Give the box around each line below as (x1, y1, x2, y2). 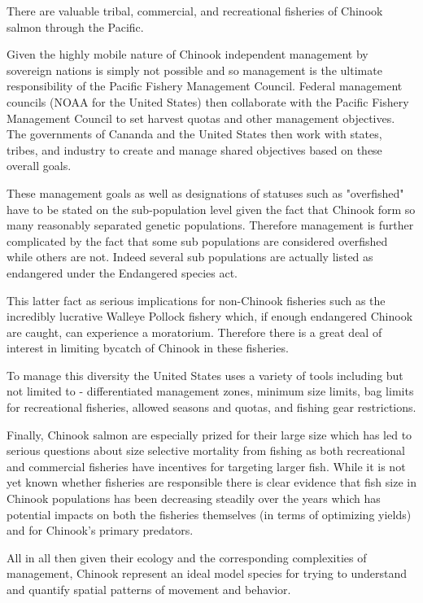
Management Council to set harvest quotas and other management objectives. (7, 109, 395, 126)
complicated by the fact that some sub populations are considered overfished (7, 232, 388, 249)
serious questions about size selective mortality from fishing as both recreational (7, 442, 406, 459)
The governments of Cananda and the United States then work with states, (7, 125, 382, 142)
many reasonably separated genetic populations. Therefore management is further (7, 216, 414, 234)
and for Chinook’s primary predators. (7, 522, 194, 539)
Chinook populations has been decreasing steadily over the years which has (7, 490, 381, 507)
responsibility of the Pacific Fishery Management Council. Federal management (7, 77, 403, 94)
